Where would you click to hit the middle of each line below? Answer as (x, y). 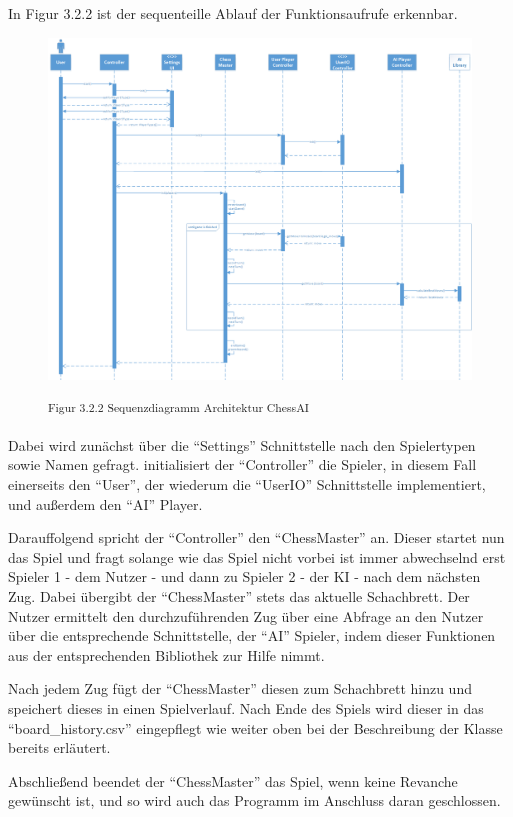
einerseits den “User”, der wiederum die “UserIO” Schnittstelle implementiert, (247, 484)
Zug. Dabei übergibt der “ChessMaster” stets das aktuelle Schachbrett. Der (239, 596)
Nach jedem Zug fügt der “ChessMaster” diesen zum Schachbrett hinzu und (240, 688)
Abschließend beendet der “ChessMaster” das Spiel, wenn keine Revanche (233, 780)
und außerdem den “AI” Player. (105, 503)
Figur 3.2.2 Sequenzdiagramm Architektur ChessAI (179, 406)
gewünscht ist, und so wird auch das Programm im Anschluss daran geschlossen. (254, 800)
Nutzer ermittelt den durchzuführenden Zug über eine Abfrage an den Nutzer (246, 615)
